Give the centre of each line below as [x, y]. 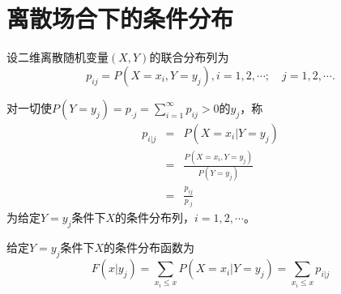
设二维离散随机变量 [58, 57]
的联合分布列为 [189, 57]
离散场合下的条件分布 [120, 18]
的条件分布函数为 [149, 247]
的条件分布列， [155, 217]
